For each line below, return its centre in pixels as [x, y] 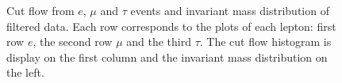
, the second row [73, 41]
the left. [25, 72]
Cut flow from [40, 10]
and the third [159, 41]
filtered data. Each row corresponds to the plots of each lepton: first [171, 26]
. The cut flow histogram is [265, 41]
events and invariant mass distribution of [230, 10]
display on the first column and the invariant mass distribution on [167, 57]
